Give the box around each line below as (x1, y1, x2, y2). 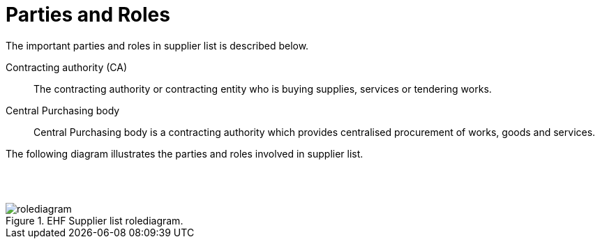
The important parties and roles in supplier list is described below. (6, 39, 309, 52)
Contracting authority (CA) (6, 61, 128, 73)
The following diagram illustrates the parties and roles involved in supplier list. (6, 147, 363, 160)
